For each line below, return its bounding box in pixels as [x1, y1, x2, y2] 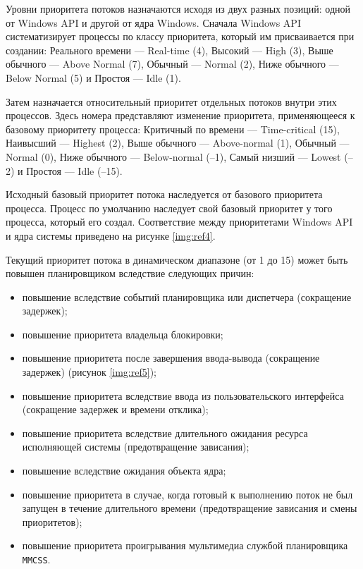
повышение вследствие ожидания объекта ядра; [22, 463, 226, 478]
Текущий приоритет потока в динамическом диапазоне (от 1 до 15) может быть [6, 252, 348, 267]
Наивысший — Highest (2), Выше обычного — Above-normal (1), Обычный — [6, 135, 350, 150]
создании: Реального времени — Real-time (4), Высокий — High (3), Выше [6, 42, 333, 57]
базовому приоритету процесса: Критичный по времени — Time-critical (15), [6, 121, 340, 136]
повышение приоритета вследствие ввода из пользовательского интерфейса [22, 388, 344, 403]
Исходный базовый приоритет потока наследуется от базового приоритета [6, 187, 323, 202]
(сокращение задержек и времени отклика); [22, 402, 209, 417]
